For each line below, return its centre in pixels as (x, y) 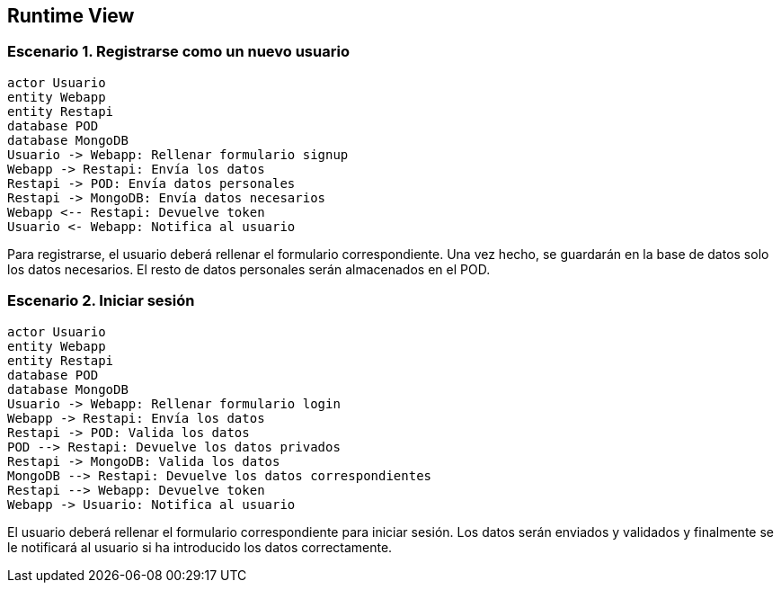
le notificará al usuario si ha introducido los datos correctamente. (200, 547)
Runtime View (71, 16)
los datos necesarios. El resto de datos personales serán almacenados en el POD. (249, 269)
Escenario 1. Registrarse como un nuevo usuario (178, 52)
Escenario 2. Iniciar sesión (101, 301)
